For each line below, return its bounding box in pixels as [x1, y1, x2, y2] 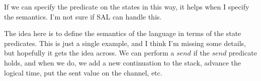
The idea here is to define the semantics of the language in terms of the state [4, 28, 241, 38]
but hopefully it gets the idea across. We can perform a [4, 47, 175, 58]
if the [193, 47, 210, 58]
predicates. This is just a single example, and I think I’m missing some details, [4, 37, 246, 48]
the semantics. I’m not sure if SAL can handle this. [4, 11, 162, 21]
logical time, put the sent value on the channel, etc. [4, 67, 162, 77]
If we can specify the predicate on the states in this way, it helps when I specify [4, 1, 249, 11]
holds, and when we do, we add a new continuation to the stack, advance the [4, 57, 241, 67]
